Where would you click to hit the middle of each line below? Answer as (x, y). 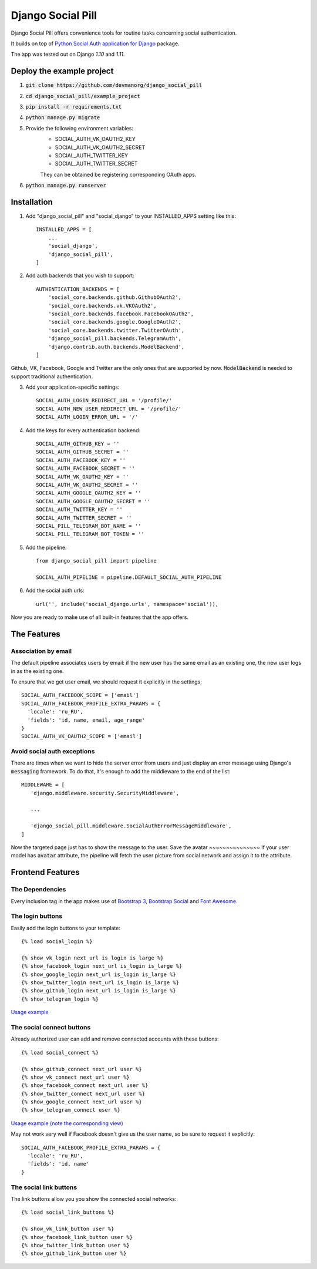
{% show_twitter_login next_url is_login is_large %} (100, 983)
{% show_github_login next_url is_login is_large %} (99, 991)
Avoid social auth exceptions (53, 752)
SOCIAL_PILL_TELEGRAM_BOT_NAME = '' (89, 526)
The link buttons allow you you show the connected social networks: (94, 1199)
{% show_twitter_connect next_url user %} (83, 1093)
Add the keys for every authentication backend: (83, 430)
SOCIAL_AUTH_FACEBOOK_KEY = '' (81, 460)
